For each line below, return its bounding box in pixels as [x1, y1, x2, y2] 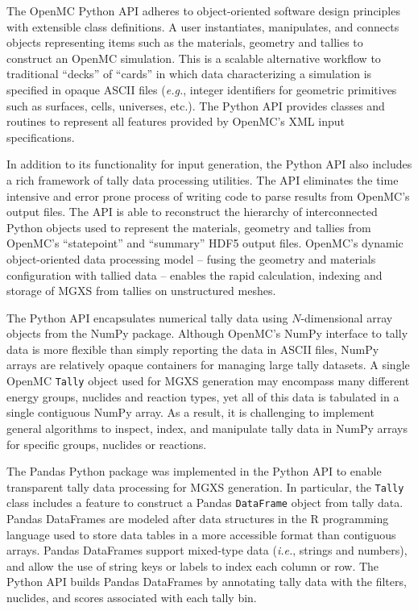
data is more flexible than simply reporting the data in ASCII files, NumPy [6, 340, 379, 357]
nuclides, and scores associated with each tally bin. [6, 588, 257, 605]
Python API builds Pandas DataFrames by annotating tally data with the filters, [6, 573, 407, 590]
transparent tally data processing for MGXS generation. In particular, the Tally [6, 478, 404, 495]
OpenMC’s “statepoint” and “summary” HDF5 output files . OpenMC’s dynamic [6, 235, 404, 251]
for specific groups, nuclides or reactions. [6, 435, 207, 452]
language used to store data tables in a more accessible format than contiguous [6, 526, 396, 542]
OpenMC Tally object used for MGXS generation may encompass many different [6, 372, 410, 389]
